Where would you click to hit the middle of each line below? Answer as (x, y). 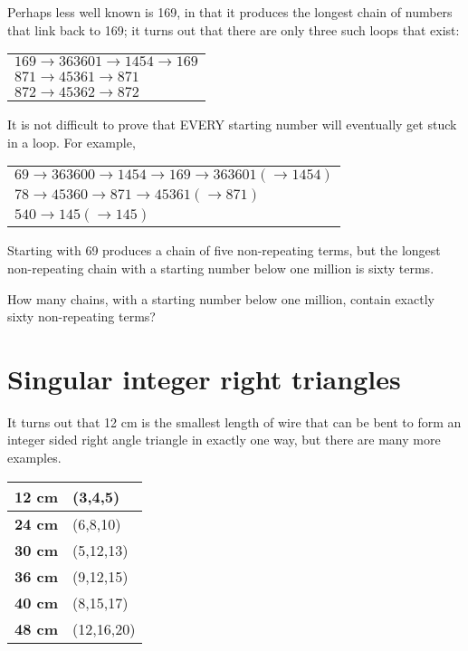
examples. (34, 458)
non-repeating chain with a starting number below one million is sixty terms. (221, 268)
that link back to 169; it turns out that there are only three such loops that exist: (234, 29)
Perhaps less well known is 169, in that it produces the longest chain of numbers (230, 12)
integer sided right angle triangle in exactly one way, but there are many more (224, 440)
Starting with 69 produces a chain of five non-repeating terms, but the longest (224, 250)
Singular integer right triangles (204, 378)
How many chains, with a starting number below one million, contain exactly (221, 298)
